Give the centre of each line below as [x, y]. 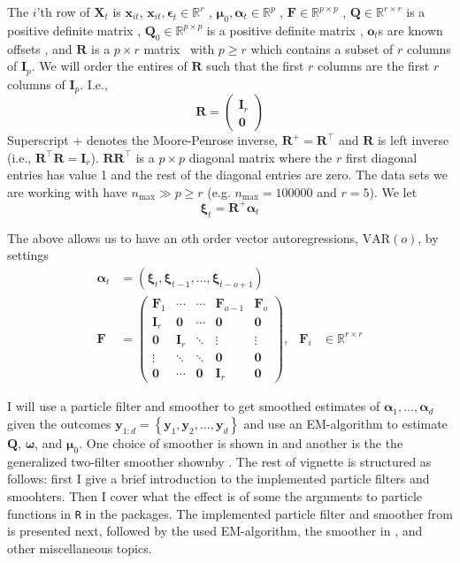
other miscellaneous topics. [80, 548]
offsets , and [40, 48]
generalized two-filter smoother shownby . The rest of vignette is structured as [219, 461]
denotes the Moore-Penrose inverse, [182, 140]
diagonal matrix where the [261, 157]
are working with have [67, 191]
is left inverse [413, 140]
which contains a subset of [322, 48]
